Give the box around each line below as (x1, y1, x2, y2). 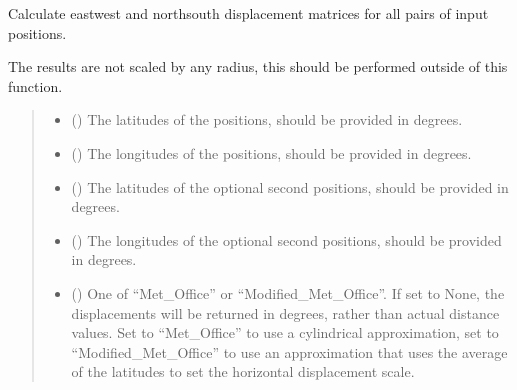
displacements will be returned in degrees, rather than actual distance (71, 302, 500, 323)
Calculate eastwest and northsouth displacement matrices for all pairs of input (8, 3, 489, 23)
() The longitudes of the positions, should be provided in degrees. (71, 142, 472, 163)
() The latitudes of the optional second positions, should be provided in (71, 176, 509, 197)
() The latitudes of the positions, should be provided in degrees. (71, 109, 463, 130)
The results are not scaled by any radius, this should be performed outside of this (8, 56, 508, 77)
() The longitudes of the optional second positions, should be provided (71, 229, 502, 250)
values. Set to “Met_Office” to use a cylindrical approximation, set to (71, 322, 499, 343)
